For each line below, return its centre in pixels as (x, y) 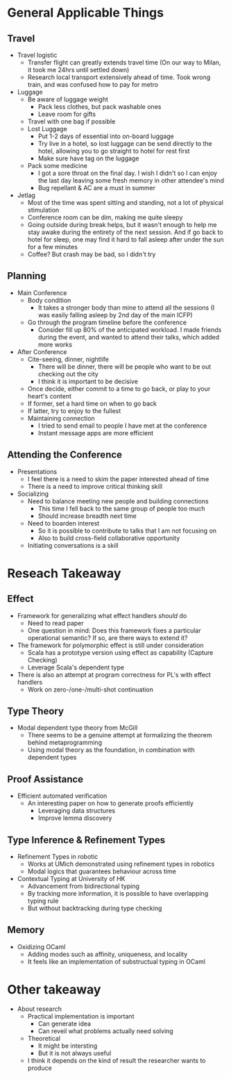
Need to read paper (56, 623)
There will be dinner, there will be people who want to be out (125, 367)
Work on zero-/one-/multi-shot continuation (91, 689)
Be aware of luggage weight (68, 99)
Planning (27, 276)
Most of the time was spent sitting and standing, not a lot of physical (126, 202)
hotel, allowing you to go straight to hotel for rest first (114, 151)
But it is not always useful (75, 1053)
